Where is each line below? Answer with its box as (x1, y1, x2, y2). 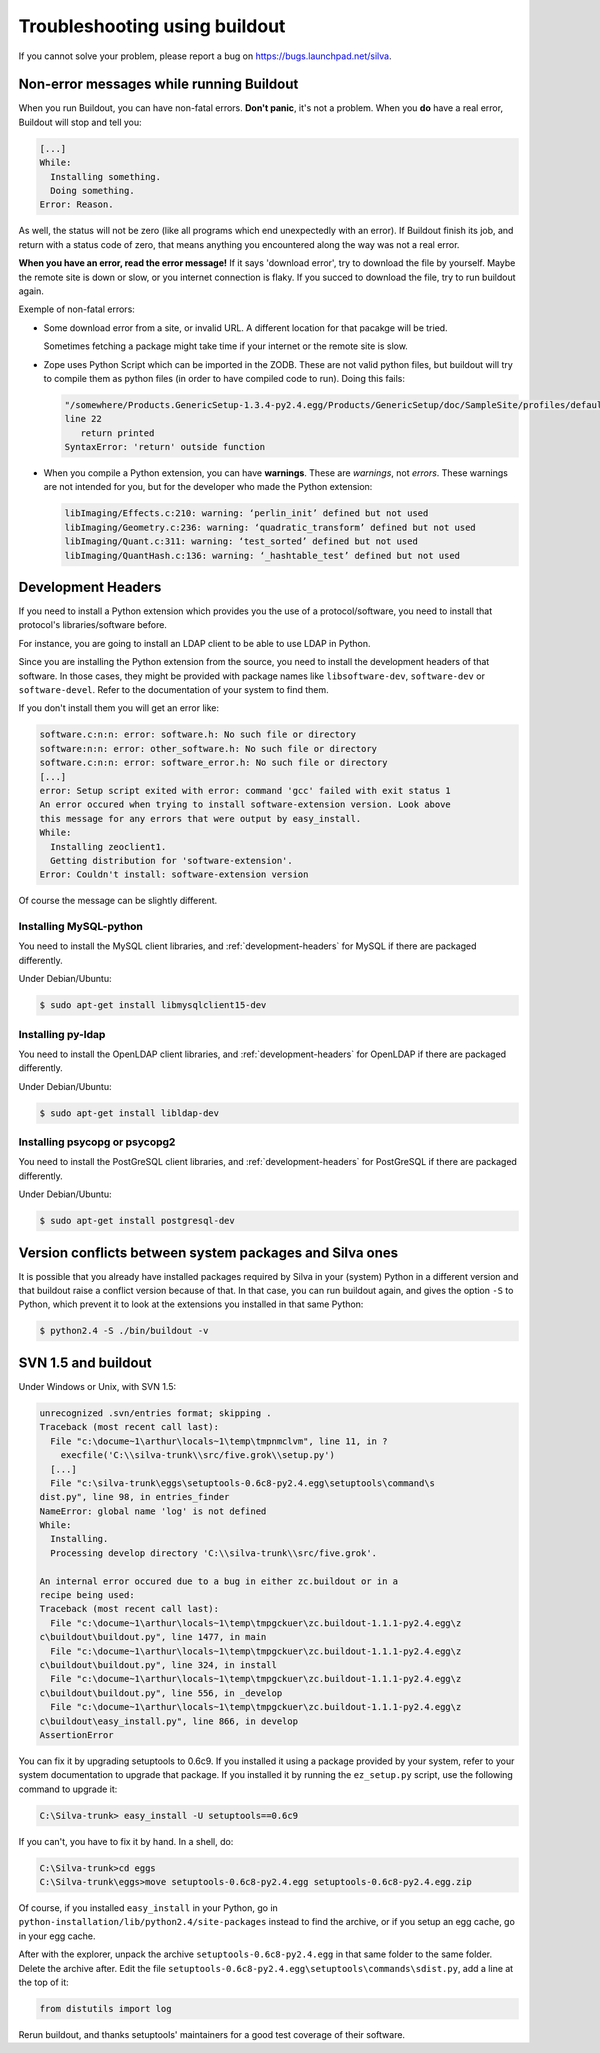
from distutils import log (39, 2003, 172, 2014)
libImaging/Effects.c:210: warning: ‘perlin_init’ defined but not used (64, 508, 429, 519)
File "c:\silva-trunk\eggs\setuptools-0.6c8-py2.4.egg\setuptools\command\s (50, 1477, 435, 1489)
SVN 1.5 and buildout (18, 1354, 152, 1371)
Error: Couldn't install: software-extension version (39, 869, 309, 880)
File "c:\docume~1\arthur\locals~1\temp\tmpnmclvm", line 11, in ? (50, 1435, 388, 1447)
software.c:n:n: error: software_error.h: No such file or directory (39, 757, 388, 769)
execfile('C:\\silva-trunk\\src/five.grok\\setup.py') (60, 1450, 335, 1461)
